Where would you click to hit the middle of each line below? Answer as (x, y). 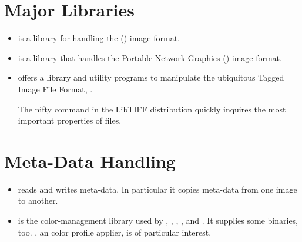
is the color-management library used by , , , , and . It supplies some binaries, (158, 220)
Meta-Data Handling (90, 160)
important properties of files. (70, 120)
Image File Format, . (55, 89)
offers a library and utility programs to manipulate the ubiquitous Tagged (151, 77)
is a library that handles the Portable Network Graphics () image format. (150, 57)
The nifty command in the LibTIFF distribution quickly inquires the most (152, 109)
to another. (38, 200)
